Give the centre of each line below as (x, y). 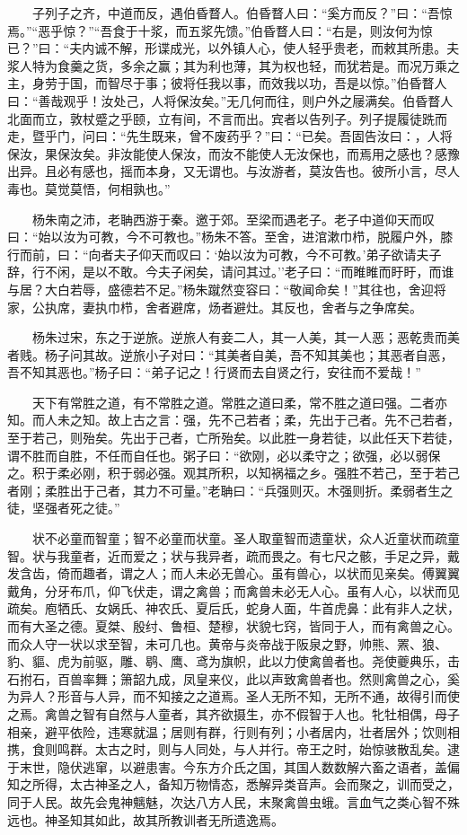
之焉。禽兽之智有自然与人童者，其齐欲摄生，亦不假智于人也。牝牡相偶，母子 (233, 713)
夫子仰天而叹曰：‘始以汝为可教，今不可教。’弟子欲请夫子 (278, 254)
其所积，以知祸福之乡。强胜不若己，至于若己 (327, 473)
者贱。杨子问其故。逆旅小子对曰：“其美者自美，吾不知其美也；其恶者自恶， (230, 354)
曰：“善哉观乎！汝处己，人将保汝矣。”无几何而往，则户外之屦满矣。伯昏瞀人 (230, 100)
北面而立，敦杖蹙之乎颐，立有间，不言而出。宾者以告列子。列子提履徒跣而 (227, 118)
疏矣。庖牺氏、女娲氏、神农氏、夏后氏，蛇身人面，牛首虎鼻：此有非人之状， (233, 608)
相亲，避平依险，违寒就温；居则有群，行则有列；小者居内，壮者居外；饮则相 (233, 731)
